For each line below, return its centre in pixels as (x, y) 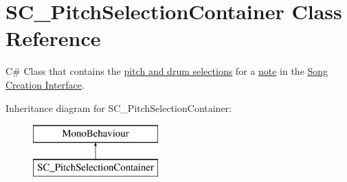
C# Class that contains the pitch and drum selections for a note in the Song (167, 71)
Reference (53, 38)
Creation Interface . (45, 84)
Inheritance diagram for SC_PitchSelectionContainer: (119, 107)
